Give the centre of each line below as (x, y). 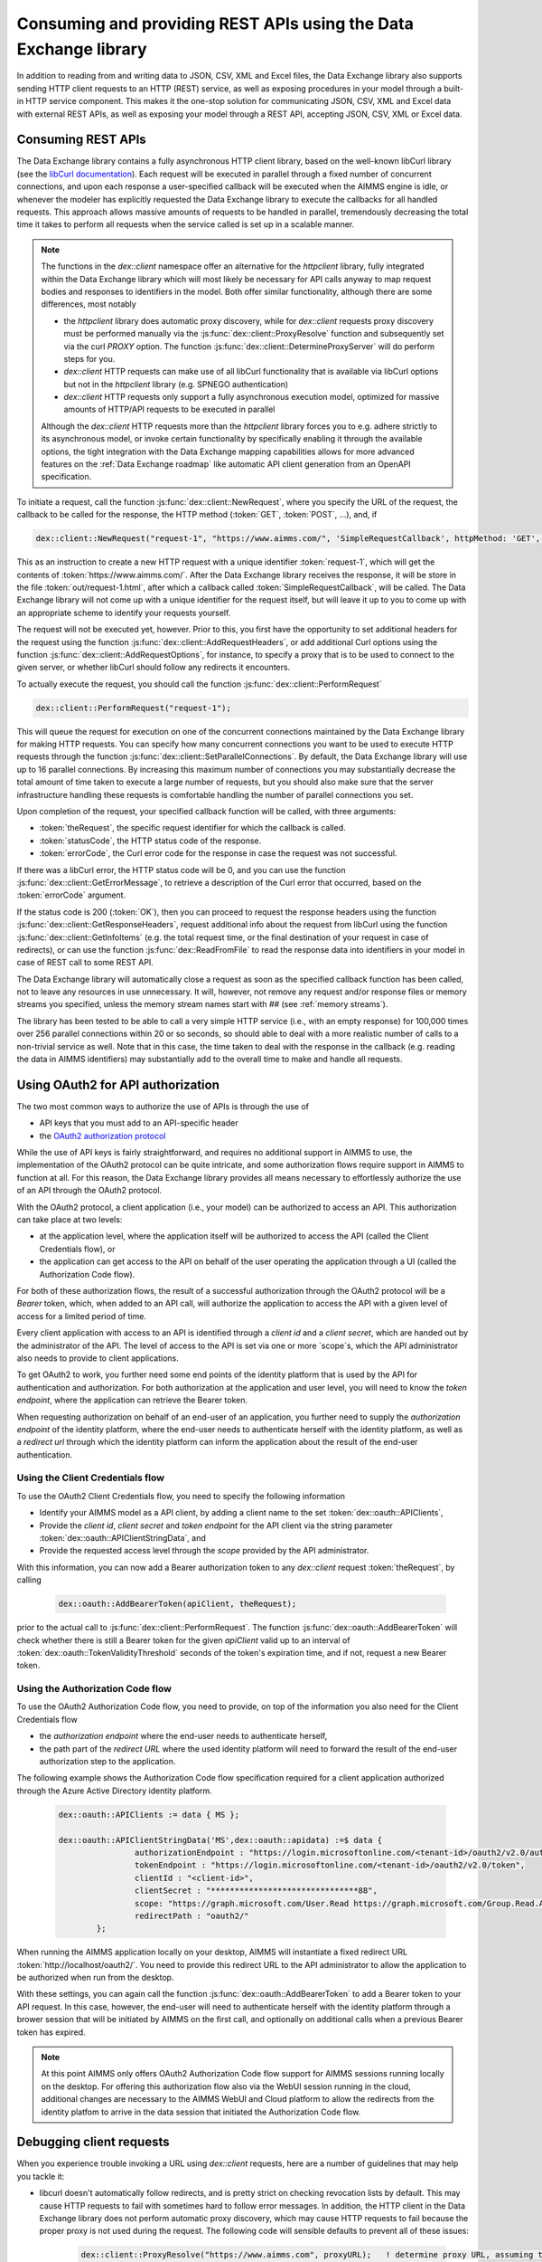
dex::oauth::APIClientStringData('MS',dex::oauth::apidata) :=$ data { (220, 1840)
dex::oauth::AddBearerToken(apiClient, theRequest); (178, 1604)
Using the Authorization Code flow (94, 1689)
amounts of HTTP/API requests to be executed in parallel (169, 409)
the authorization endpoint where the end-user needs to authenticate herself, (183, 1736)
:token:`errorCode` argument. (71, 895)
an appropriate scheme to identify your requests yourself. (124, 613)
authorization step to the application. (107, 1762)
